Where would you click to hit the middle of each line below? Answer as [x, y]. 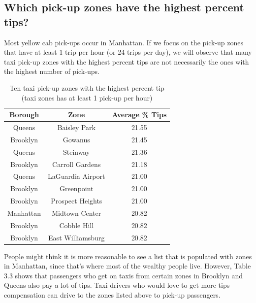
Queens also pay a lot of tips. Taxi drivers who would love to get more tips [117, 285]
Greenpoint [76, 188]
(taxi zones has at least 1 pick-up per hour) [87, 97]
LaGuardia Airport [77, 176]
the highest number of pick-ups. [52, 71]
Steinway [77, 151]
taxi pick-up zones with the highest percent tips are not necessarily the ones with [127, 61]
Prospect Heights [77, 201]
